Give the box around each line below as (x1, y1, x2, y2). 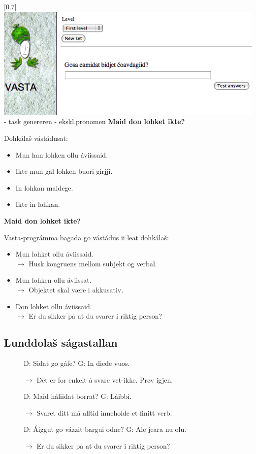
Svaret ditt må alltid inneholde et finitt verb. (36, 407, 172, 418)
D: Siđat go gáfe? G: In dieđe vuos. (24, 357, 130, 368)
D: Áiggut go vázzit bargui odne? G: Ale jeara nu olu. (24, 424, 187, 434)
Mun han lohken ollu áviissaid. (15, 149, 108, 160)
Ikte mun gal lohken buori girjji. (15, 166, 113, 176)
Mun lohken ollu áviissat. (15, 275, 92, 285)
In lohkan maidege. (15, 182, 73, 193)
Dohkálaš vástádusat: (4, 133, 68, 143)
